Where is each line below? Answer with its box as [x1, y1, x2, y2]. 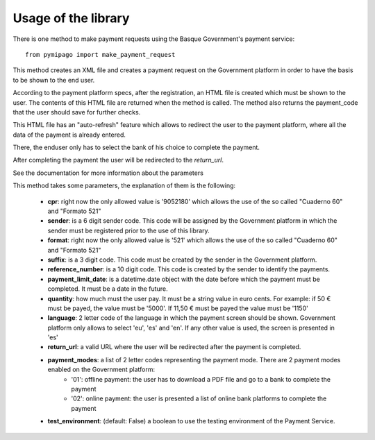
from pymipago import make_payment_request [25, 51, 176, 58]
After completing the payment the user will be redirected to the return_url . [12, 156, 224, 164]
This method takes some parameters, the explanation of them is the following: [12, 181, 236, 190]
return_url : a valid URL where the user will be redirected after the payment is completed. [47, 343, 301, 351]
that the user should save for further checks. [12, 108, 141, 116]
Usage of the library [12, 10, 130, 26]
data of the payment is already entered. [12, 130, 126, 139]
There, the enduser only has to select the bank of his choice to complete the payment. [12, 143, 260, 152]
